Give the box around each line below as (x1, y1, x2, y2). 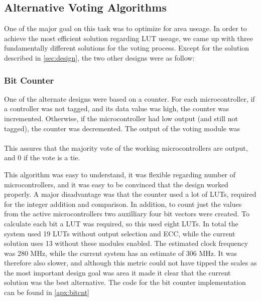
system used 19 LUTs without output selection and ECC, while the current (4, 228, 235, 238)
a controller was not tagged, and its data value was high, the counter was (4, 103, 229, 114)
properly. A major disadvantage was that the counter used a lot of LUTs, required (4, 189, 256, 199)
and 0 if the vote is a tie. (4, 152, 80, 163)
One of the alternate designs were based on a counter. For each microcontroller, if (4, 93, 255, 104)
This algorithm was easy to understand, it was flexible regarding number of (4, 169, 236, 179)
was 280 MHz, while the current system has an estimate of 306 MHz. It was (4, 247, 237, 258)
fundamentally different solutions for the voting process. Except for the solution (4, 43, 249, 53)
